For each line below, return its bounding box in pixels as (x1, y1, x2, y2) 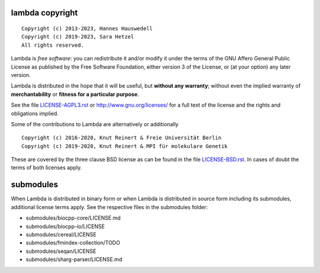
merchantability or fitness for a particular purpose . (11, 91, 139, 98)
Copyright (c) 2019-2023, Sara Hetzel (21, 33, 135, 40)
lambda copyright (11, 8, 78, 18)
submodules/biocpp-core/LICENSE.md (25, 214, 121, 221)
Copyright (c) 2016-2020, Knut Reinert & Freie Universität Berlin (21, 134, 222, 142)
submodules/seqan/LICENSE (25, 248, 97, 255)
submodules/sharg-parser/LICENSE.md (25, 256, 123, 263)
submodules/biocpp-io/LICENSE (25, 223, 105, 230)
